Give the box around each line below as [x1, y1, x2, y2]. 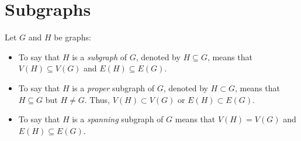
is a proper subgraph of [72, 81, 155, 94]
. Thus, [84, 93, 110, 105]
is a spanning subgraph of [72, 113, 164, 125]
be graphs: [54, 31, 91, 43]
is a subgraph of [72, 50, 127, 63]
